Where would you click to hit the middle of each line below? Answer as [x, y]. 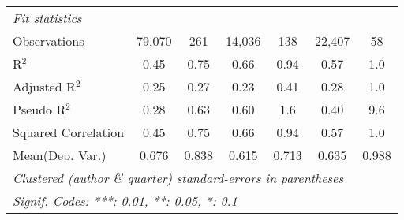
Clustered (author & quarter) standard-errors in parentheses [178, 178]
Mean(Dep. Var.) [60, 155]
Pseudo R [39, 109]
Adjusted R [44, 86]
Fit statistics [47, 18]
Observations [49, 41]
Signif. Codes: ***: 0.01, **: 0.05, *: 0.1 [125, 201]
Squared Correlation [69, 132]
